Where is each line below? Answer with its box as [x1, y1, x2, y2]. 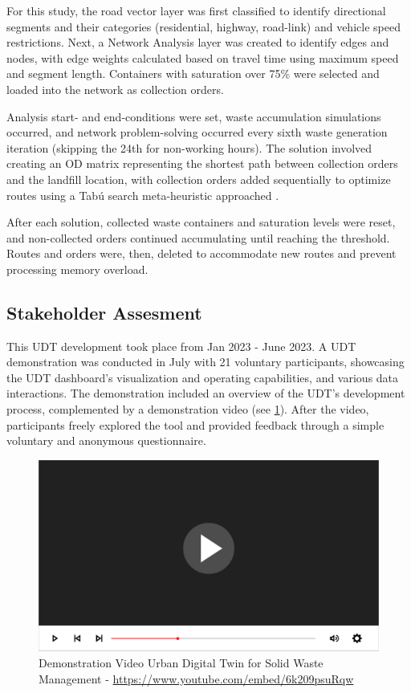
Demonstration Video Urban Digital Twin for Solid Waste [39, 654, 324, 671]
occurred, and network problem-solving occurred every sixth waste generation [6, 124, 388, 141]
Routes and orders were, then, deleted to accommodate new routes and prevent [6, 245, 397, 262]
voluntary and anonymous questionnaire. [6, 432, 206, 449]
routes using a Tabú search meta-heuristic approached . [6, 186, 279, 203]
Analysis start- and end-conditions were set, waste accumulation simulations [6, 108, 381, 124]
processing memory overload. [6, 260, 149, 277]
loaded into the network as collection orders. [6, 80, 224, 97]
